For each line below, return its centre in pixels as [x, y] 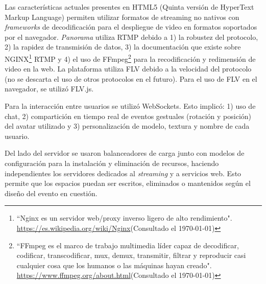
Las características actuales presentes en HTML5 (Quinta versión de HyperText [129, 7]
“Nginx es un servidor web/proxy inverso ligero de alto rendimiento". [124, 218]
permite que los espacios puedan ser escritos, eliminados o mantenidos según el [128, 183]
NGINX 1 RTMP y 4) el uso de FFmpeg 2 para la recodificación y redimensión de [130, 58]
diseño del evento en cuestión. [51, 193]
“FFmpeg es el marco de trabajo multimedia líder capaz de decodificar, [128, 245]
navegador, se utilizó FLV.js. [49, 89]
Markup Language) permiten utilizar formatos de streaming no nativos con [122, 17]
